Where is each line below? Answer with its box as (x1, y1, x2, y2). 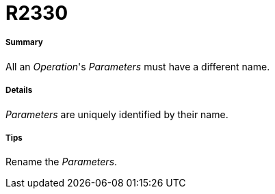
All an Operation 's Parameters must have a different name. (5, 60, 270, 72)
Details (5, 85, 33, 96)
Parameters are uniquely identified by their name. (5, 108, 228, 120)
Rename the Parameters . (5, 156, 118, 168)
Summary (5, 38, 43, 48)
